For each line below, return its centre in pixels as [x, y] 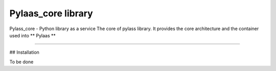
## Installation [24, 52]
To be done [21, 62]
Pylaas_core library [51, 13]
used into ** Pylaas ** [33, 35]
